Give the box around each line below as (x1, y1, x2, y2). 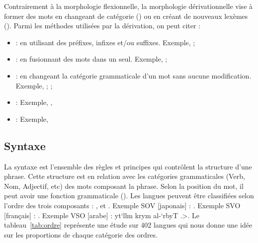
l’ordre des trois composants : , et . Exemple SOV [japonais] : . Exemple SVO (4, 200, 241, 210)
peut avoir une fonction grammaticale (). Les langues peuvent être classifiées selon (4, 190, 254, 201)
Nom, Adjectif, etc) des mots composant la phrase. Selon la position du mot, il (4, 180, 244, 191)
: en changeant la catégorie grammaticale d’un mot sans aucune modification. (15, 70, 252, 81)
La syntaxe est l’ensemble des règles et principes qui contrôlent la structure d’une (4, 161, 252, 171)
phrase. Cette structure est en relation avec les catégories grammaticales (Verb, (4, 171, 245, 181)
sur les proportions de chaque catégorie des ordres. (4, 229, 158, 240)
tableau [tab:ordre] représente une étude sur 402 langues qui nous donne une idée (4, 220, 253, 230)
